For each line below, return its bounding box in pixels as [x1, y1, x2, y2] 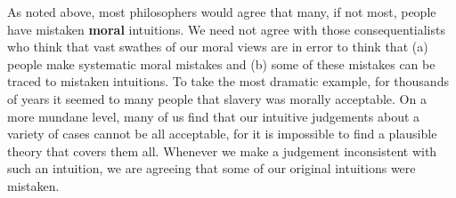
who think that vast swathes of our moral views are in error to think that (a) [7, 37, 428, 56]
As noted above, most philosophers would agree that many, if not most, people [7, 3, 436, 20]
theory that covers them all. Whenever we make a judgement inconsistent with [7, 141, 437, 160]
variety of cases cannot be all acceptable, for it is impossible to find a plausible [7, 124, 437, 143]
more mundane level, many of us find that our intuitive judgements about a [7, 107, 420, 125]
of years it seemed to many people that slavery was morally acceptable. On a [7, 89, 427, 107]
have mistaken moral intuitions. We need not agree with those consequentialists [7, 20, 445, 38]
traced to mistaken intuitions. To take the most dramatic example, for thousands [7, 72, 449, 91]
